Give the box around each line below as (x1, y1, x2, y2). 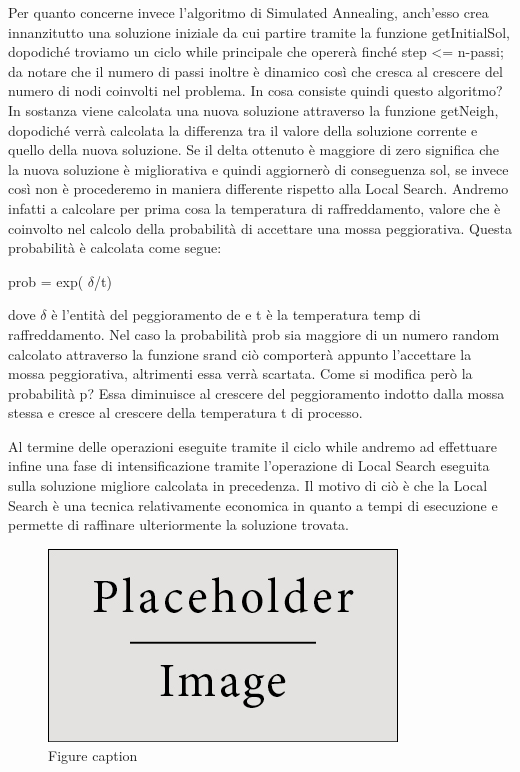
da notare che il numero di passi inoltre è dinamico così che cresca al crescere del (8, 60, 503, 81)
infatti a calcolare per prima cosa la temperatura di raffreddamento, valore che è (8, 197, 501, 218)
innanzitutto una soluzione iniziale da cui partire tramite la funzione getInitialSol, (8, 21, 510, 42)
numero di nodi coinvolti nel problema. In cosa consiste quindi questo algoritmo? (8, 80, 503, 101)
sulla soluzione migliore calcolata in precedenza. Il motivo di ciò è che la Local (8, 475, 488, 496)
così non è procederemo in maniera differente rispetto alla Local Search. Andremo (8, 178, 509, 199)
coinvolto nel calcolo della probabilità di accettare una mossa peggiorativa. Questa (8, 217, 512, 238)
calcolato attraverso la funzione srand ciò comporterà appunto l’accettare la (8, 343, 472, 364)
